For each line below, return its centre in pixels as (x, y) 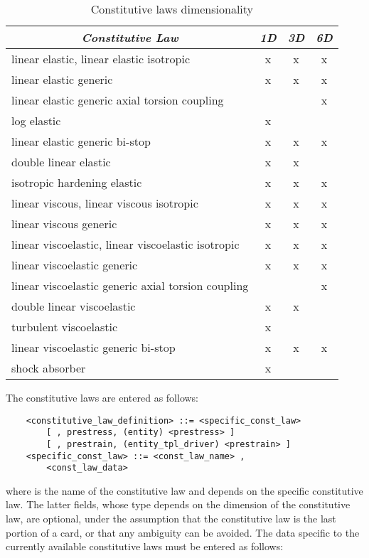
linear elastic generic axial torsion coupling (118, 100)
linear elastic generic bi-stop (81, 141)
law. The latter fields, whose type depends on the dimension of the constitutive (178, 504)
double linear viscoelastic (74, 306)
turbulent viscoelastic (65, 327)
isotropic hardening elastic (77, 182)
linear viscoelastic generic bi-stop (93, 347)
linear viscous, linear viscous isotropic (105, 203)
